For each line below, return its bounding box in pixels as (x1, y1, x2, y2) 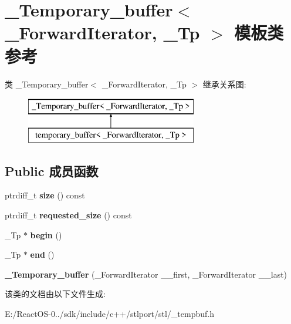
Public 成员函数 (5, 161, 99, 180)
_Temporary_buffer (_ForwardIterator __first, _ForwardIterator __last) (5, 268, 287, 280)
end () (30, 248, 55, 261)
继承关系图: (202, 77, 246, 90)
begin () (30, 228, 62, 241)
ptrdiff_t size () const (5, 189, 85, 201)
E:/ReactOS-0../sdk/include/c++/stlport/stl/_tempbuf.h (5, 308, 214, 320)
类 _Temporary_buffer (5, 77, 89, 90)
